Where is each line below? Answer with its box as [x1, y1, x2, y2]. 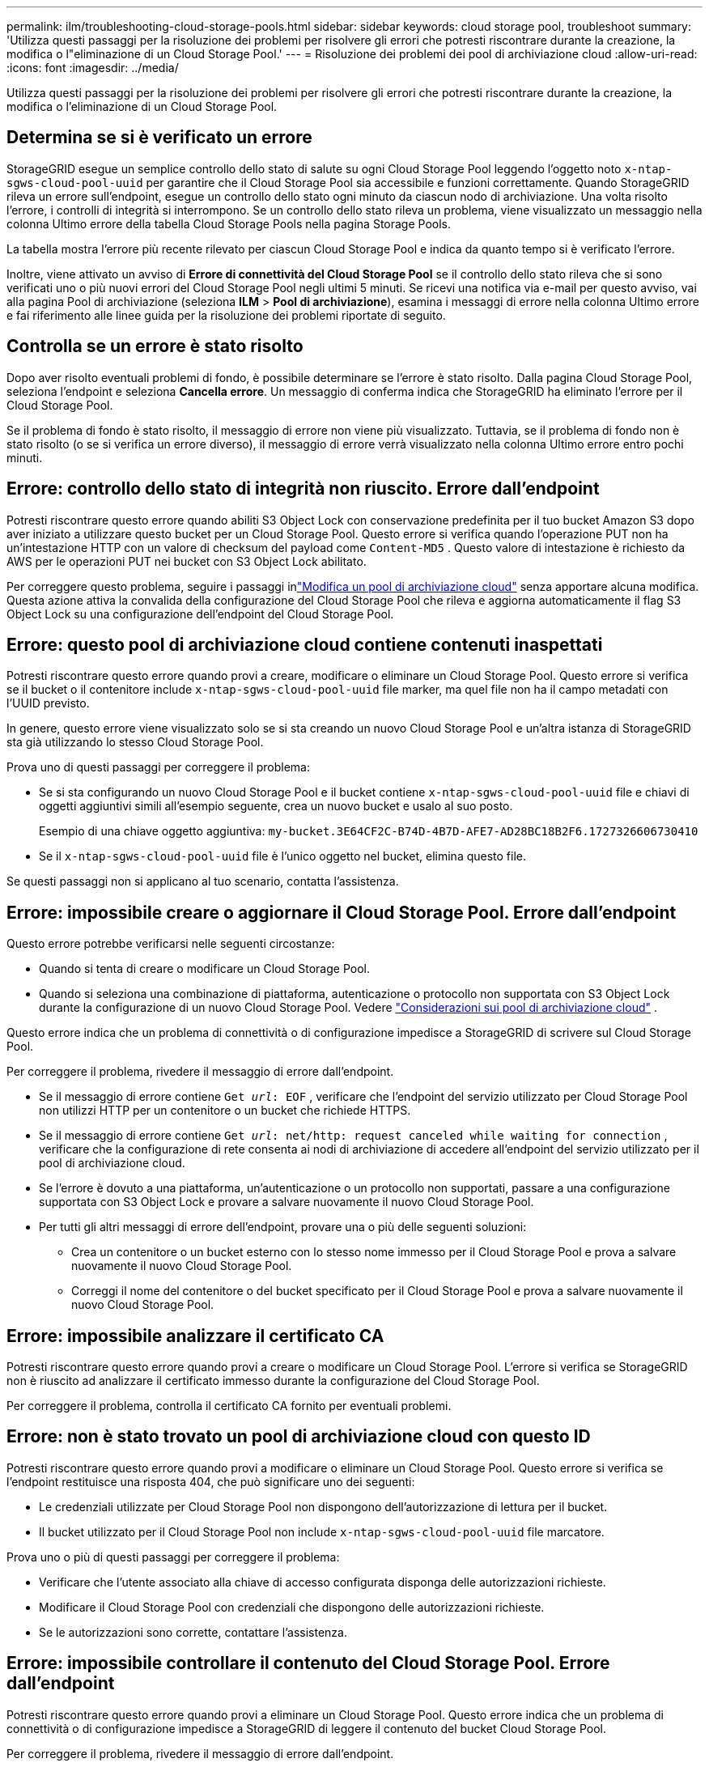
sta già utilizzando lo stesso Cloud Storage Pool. [6, 735, 264, 750]
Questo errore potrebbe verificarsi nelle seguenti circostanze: [6, 937, 335, 951]
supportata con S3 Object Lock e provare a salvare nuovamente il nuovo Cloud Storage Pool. [39, 1195, 534, 1209]
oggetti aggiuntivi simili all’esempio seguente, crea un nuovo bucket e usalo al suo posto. [39, 799, 513, 813]
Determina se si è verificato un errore [6, 127, 312, 148]
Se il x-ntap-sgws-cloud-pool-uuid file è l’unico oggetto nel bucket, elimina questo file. [39, 849, 527, 864]
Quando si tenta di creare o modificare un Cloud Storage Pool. [39, 962, 370, 976]
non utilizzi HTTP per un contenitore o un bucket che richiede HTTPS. [39, 1103, 411, 1118]
